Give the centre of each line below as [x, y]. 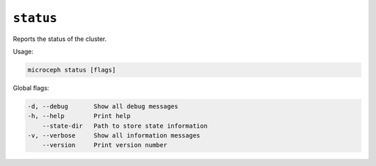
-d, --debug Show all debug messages [103, 106]
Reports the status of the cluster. [60, 39]
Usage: [23, 51]
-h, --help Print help [79, 116]
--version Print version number [104, 145]
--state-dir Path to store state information [125, 126]
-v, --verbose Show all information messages [114, 136]
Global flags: [31, 88]
